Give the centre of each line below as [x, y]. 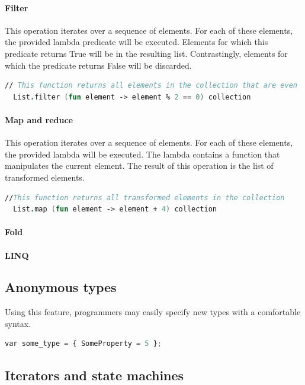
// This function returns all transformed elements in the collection [145, 198]
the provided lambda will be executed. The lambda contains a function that [142, 154]
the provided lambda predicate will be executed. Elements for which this [137, 42]
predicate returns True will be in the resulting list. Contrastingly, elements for [146, 53]
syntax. [18, 323]
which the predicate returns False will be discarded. [98, 65]
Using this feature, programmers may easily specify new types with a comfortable [153, 312]
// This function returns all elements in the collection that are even [151, 86]
